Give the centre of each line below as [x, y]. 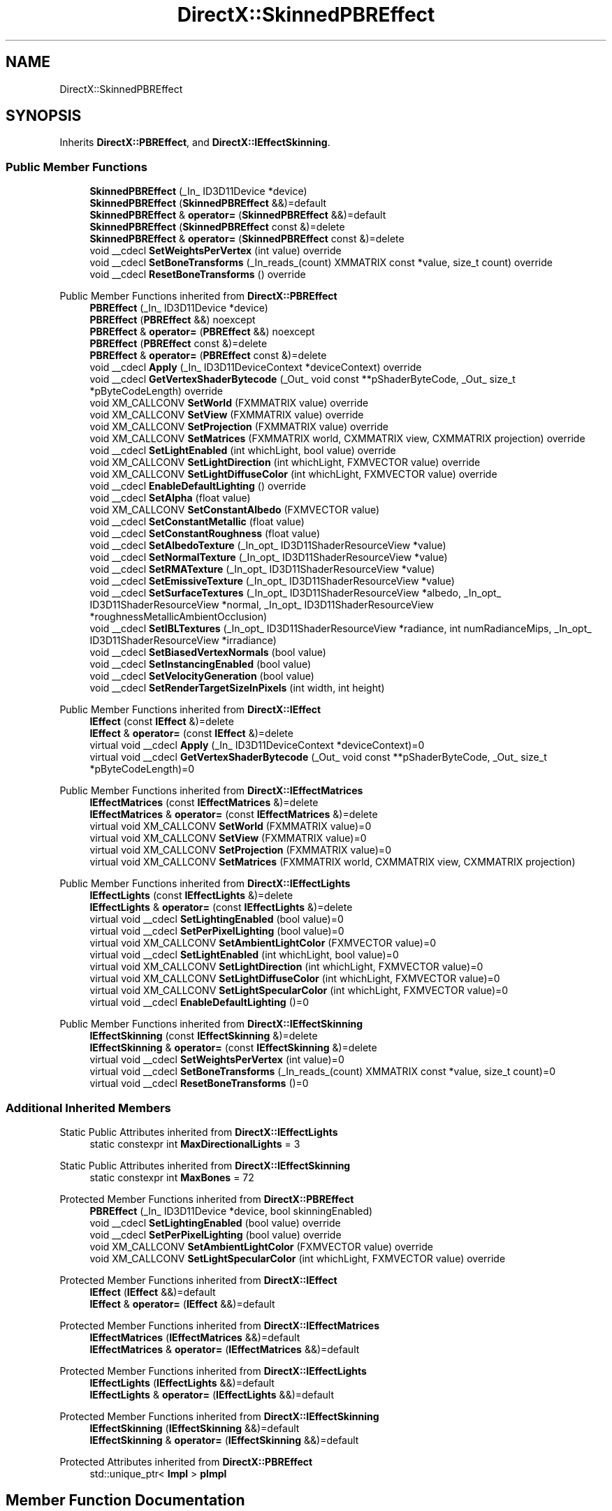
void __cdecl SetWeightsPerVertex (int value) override [216, 251]
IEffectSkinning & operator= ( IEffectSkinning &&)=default [224, 1440]
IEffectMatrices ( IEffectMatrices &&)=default [195, 1337]
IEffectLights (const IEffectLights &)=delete [191, 896]
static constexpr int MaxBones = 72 [172, 1177]
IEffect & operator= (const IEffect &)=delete [191, 733]
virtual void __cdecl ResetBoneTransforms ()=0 [199, 1083]
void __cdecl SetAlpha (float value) [170, 498]
